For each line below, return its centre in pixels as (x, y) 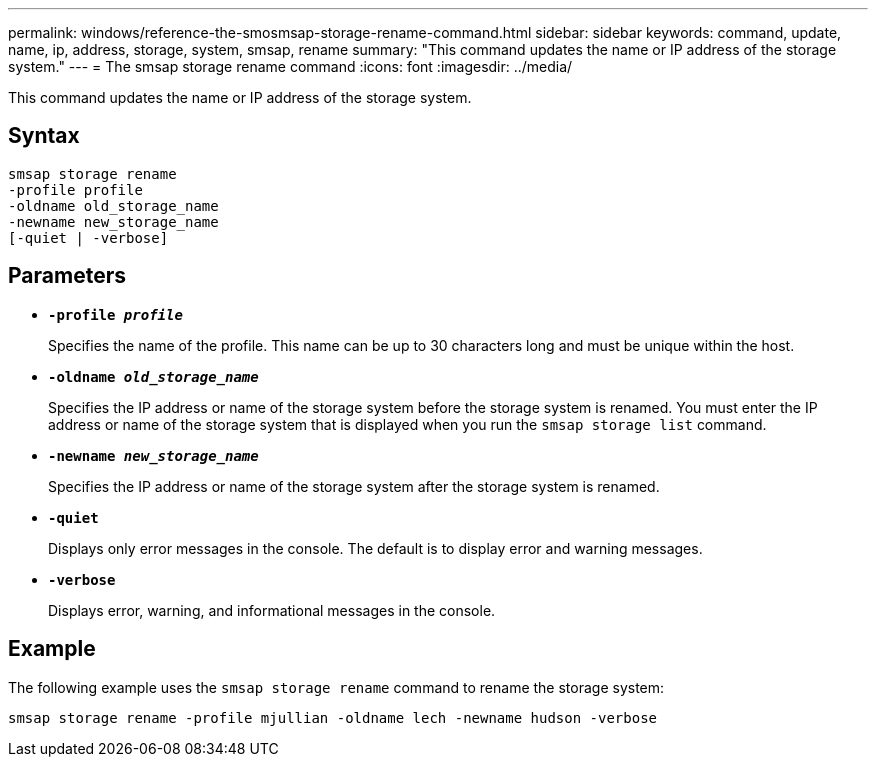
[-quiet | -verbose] (88, 237)
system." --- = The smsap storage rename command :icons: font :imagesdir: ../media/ (290, 66)
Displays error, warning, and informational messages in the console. (272, 610)
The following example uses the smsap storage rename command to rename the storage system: (336, 687)
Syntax (44, 136)
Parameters (67, 276)
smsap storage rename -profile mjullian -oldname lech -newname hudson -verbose (333, 717)
